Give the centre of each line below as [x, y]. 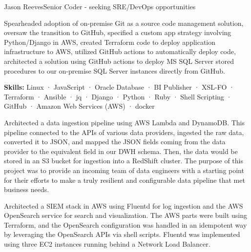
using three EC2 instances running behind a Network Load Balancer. [107, 244]
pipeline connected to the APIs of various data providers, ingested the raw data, [124, 132]
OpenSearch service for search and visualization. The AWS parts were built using [126, 215]
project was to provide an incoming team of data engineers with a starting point [124, 170]
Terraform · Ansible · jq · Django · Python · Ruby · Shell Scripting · [118, 96]
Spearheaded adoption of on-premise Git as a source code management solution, [124, 23]
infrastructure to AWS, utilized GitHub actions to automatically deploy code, [120, 51]
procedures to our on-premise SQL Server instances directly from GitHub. [115, 70]
